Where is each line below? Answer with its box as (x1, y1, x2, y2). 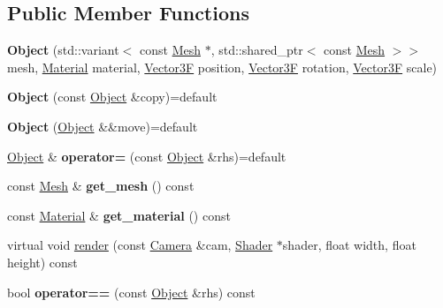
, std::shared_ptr (210, 41, 303, 59)
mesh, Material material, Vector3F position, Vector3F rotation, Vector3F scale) (7, 57, 438, 76)
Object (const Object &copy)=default (7, 87, 218, 106)
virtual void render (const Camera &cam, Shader (7, 236, 273, 254)
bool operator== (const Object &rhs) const (7, 282, 256, 301)
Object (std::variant (7, 41, 119, 59)
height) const (7, 252, 78, 271)
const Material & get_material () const (7, 206, 231, 224)
